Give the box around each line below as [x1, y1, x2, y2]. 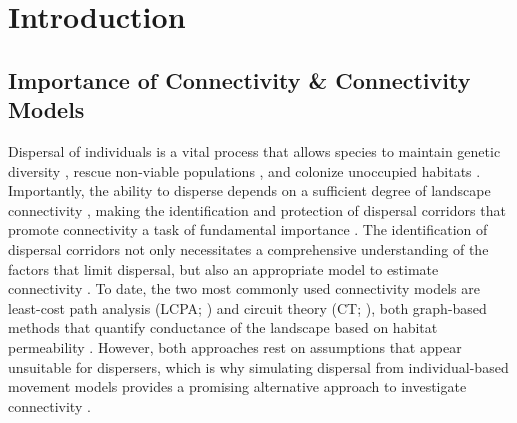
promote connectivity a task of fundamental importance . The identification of [8, 219, 488, 240]
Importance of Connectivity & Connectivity [8, 64, 471, 95]
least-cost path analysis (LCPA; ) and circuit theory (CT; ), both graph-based [8, 297, 487, 318]
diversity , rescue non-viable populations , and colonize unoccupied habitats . [8, 160, 481, 181]
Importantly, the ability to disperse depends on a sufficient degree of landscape [8, 180, 491, 201]
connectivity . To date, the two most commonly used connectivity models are [8, 278, 480, 299]
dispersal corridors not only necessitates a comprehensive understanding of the [8, 238, 489, 259]
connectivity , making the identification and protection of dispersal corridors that [8, 199, 506, 220]
